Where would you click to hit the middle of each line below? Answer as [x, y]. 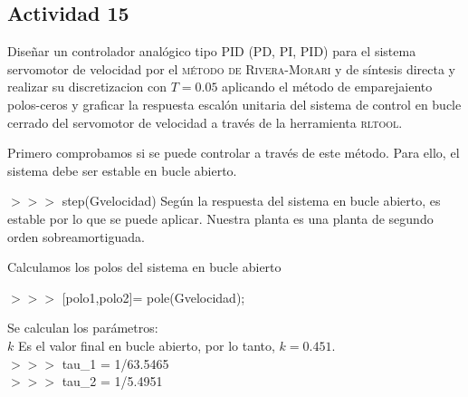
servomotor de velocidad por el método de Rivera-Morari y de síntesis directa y [231, 68]
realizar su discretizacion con [87, 87]
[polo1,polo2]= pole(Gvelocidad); [153, 297]
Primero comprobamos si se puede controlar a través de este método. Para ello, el [234, 153]
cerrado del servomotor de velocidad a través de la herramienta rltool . [205, 122]
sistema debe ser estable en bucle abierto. [122, 170]
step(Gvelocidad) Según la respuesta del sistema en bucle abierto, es [251, 201]
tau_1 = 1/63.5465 [115, 363]
